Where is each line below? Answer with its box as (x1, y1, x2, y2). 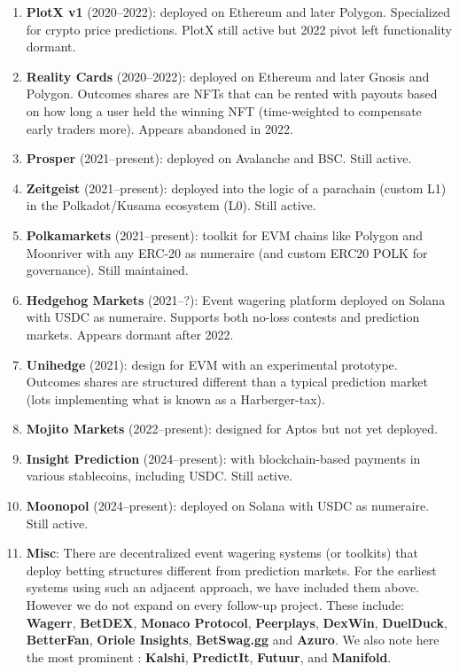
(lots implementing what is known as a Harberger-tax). (26, 389, 325, 408)
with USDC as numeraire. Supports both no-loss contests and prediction (26, 308, 420, 326)
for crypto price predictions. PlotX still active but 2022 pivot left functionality (26, 20, 452, 38)
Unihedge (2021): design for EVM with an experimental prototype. (26, 355, 398, 373)
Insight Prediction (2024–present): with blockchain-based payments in (26, 449, 421, 467)
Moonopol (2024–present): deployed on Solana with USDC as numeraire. (26, 496, 430, 515)
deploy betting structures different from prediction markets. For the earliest (26, 560, 437, 579)
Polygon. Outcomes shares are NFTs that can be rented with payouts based (26, 84, 438, 103)
